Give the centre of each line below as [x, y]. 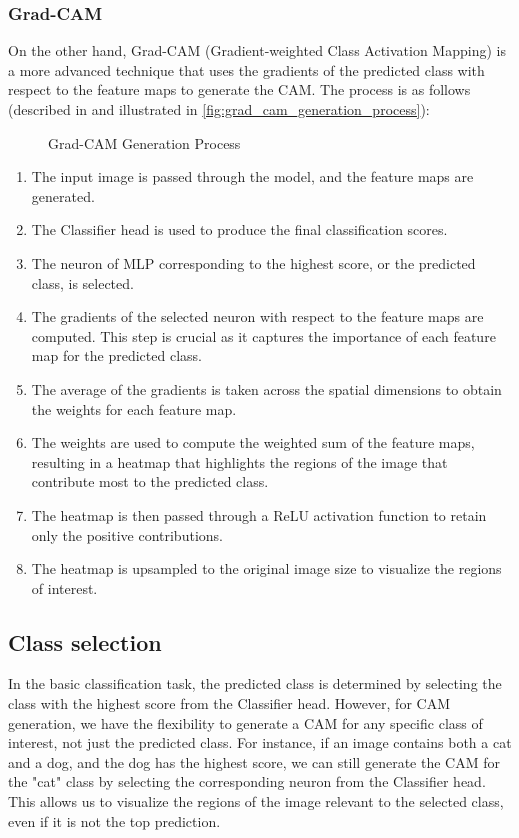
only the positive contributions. [127, 534]
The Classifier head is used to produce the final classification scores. [239, 229]
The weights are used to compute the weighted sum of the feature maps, [253, 442]
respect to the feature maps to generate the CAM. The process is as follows [239, 89]
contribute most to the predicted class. [150, 481]
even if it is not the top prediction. [114, 820]
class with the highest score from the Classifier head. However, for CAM [229, 703]
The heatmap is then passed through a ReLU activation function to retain [259, 514]
